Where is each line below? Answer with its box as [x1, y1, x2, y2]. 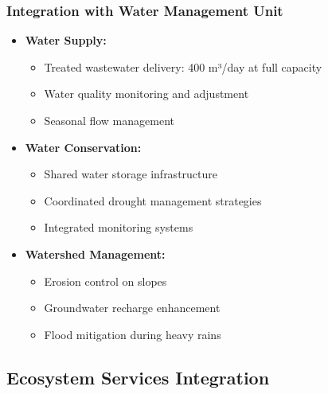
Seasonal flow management [44, 112, 174, 128]
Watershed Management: [25, 245, 166, 262]
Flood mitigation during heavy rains [44, 326, 221, 342]
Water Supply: [25, 32, 107, 49]
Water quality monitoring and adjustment [44, 85, 249, 102]
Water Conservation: [25, 138, 142, 155]
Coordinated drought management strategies [44, 192, 262, 209]
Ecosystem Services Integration [6, 365, 270, 389]
